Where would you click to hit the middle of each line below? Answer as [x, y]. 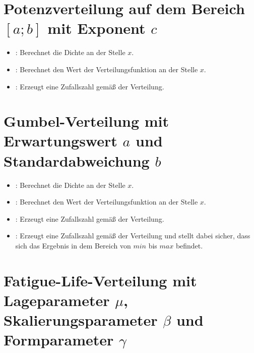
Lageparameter [57, 300]
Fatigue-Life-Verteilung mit [100, 280]
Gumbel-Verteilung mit [86, 121]
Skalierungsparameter [81, 320]
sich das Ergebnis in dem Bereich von [73, 245]
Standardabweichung [77, 160]
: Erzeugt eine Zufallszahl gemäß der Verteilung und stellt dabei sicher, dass [133, 236]
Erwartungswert [60, 141]
